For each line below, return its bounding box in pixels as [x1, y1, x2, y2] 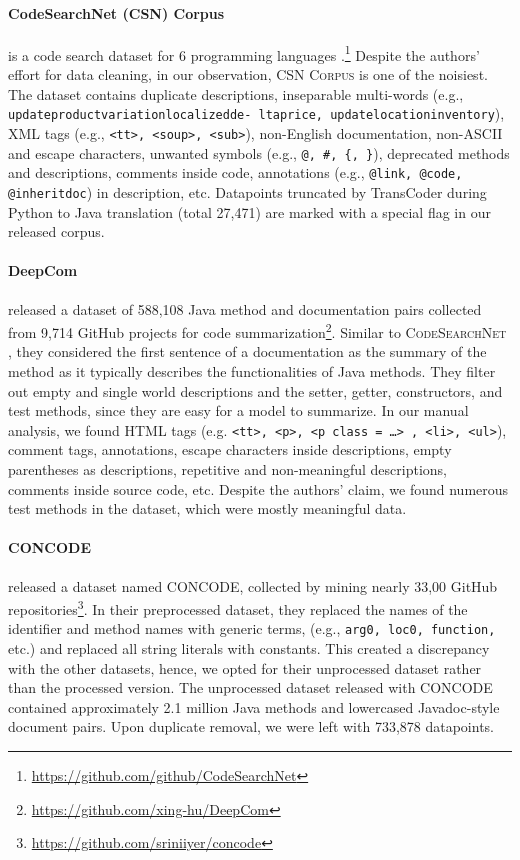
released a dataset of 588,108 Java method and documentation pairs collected [8, 298, 482, 319]
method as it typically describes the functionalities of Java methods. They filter [8, 360, 496, 381]
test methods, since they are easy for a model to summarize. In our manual [8, 400, 469, 421]
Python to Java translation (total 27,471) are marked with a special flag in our [8, 201, 491, 222]
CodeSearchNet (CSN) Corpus [8, 2, 225, 23]
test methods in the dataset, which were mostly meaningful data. [8, 498, 407, 519]
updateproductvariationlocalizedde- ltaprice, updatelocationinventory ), [8, 103, 505, 124]
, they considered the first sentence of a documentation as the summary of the [8, 341, 487, 362]
